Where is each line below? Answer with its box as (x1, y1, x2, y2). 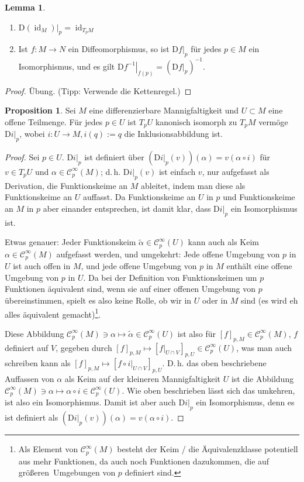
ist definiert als (5, 411, 58, 424)
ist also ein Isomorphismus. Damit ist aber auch (5, 396, 176, 408)
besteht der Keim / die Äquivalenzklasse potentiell (117, 443, 298, 455)
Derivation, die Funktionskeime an (5, 179, 128, 191)
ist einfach (158, 165, 196, 177)
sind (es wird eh (241, 294, 298, 307)
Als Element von (18, 443, 78, 455)
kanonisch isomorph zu (155, 115, 237, 128)
